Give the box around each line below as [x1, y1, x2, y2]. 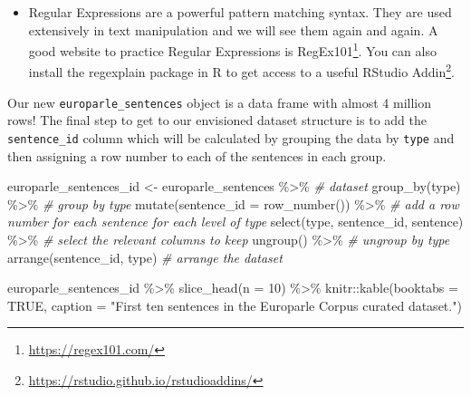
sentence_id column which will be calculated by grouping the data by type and [7, 128, 455, 147]
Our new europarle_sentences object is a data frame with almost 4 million [7, 92, 431, 111]
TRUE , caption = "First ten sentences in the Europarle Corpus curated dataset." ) [7, 295, 462, 314]
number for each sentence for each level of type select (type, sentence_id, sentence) [7, 212, 464, 231]
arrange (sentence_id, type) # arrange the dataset [7, 247, 283, 266]
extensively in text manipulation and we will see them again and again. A [28, 20, 438, 39]
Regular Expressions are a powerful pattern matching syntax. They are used [28, 3, 452, 21]
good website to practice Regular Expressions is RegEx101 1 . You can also [28, 39, 437, 60]
